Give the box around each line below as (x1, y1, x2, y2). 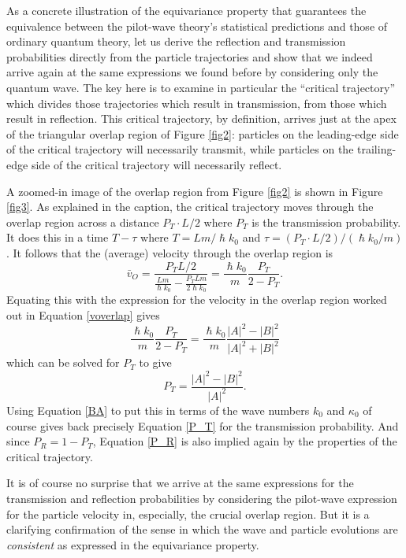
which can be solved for (6, 354, 120, 371)
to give (139, 354, 172, 371)
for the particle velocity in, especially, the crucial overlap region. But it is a (6, 505, 370, 522)
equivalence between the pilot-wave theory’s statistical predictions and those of (6, 17, 388, 34)
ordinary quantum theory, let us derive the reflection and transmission (6, 33, 346, 50)
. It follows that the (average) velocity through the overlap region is (6, 244, 333, 261)
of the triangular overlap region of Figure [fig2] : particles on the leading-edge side (6, 125, 399, 142)
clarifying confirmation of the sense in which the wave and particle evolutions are (6, 521, 398, 538)
